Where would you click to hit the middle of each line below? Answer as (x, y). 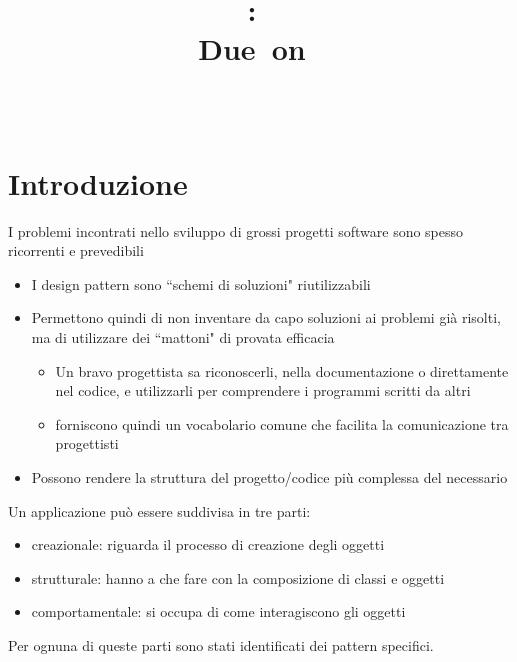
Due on (252, 48)
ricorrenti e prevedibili (76, 250)
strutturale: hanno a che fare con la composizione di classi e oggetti (238, 577)
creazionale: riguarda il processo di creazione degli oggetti (208, 544)
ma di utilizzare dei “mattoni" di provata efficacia (183, 337)
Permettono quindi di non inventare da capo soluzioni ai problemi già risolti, (266, 317)
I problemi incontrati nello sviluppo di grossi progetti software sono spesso (236, 230)
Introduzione (98, 182)
